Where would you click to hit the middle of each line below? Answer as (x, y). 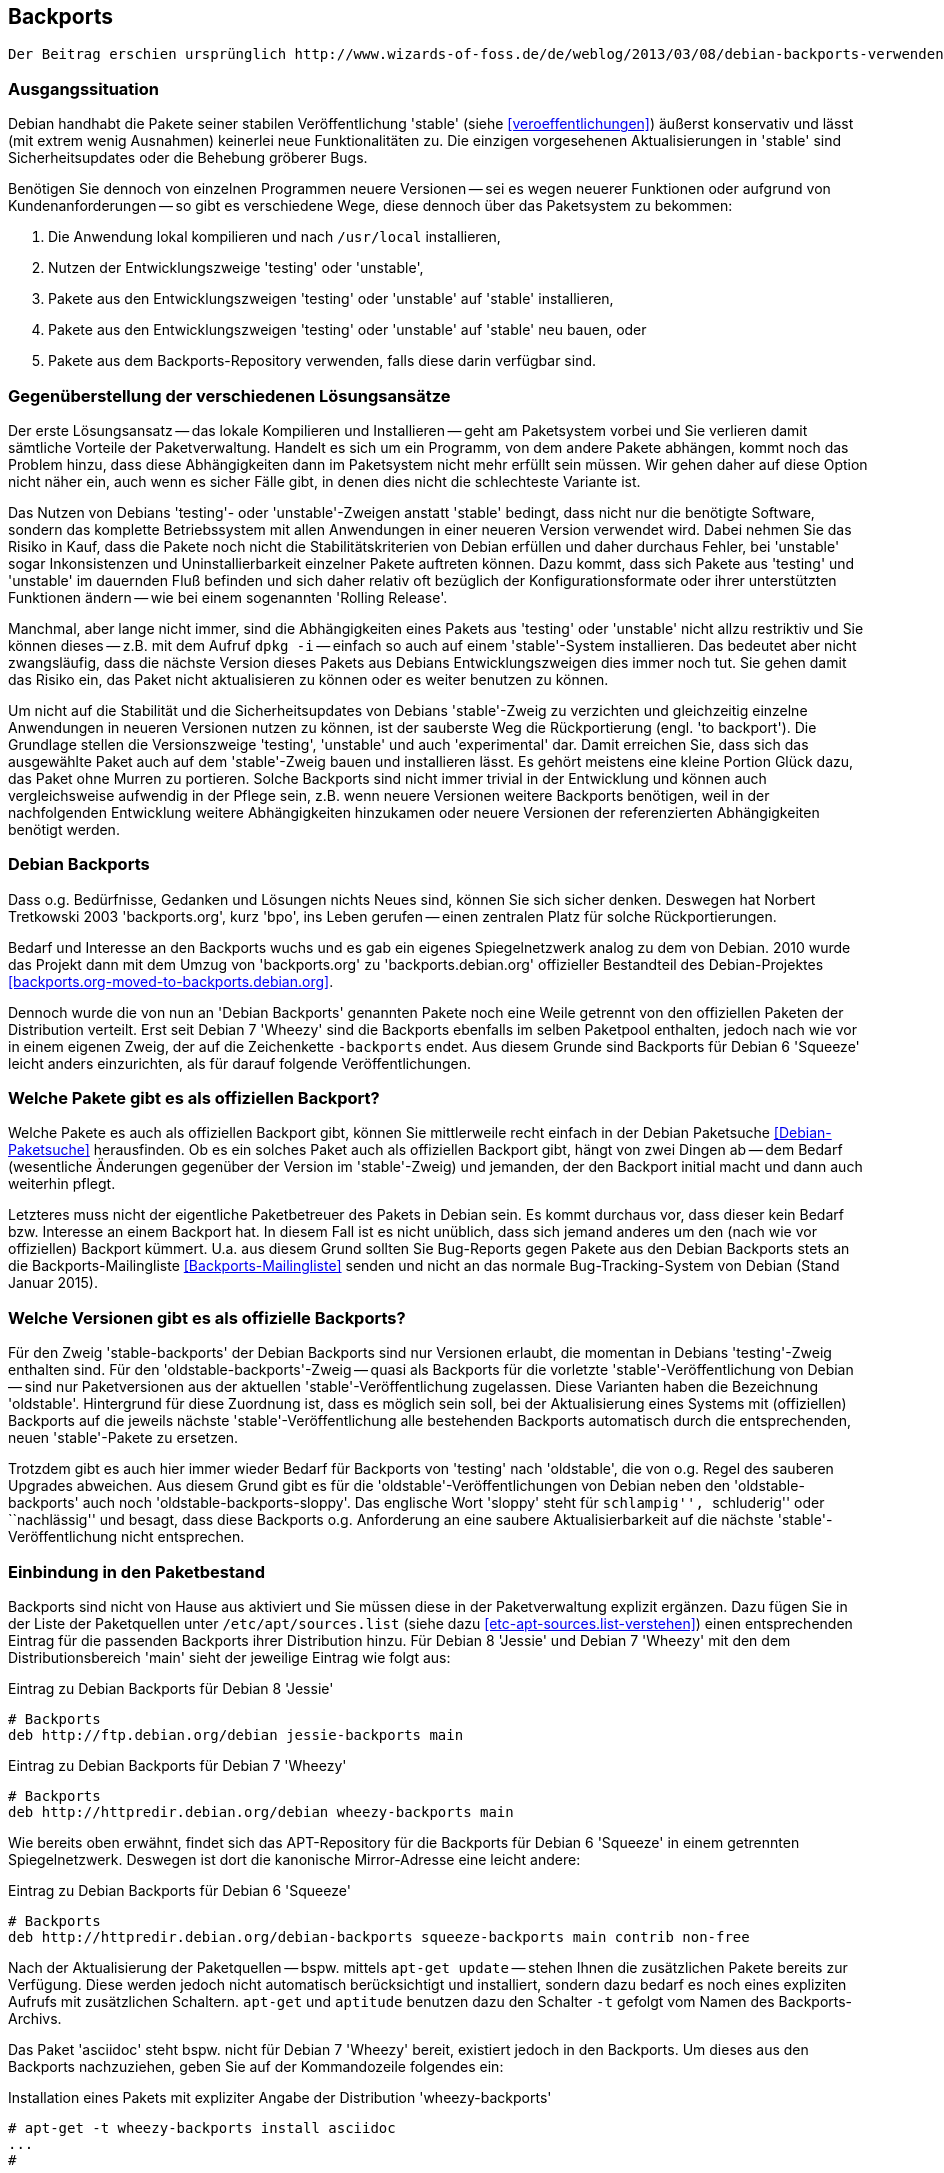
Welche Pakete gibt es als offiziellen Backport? (194, 1098)
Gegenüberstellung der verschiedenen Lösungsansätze (229, 395)
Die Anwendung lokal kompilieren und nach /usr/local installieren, (274, 237)
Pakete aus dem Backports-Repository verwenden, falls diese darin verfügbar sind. (322, 361)
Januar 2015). (53, 1283)
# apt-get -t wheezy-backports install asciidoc (202, 2127)
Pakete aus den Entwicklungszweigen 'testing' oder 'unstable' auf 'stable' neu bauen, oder (347, 330)
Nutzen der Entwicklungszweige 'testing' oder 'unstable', (236, 268)
